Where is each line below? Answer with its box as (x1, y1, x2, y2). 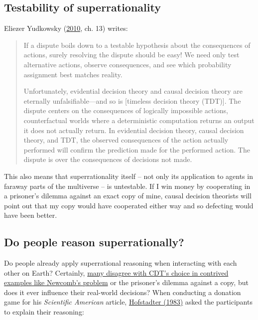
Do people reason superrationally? (4, 234, 184, 250)
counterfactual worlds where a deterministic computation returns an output (23, 115, 255, 125)
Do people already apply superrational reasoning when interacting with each (4, 258, 237, 268)
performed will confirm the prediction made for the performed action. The (23, 144, 250, 155)
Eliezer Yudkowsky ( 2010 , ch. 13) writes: (4, 23, 128, 33)
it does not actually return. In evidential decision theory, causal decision (23, 125, 244, 135)
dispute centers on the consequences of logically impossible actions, (23, 105, 228, 116)
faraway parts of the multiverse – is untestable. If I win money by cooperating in (4, 180, 251, 191)
